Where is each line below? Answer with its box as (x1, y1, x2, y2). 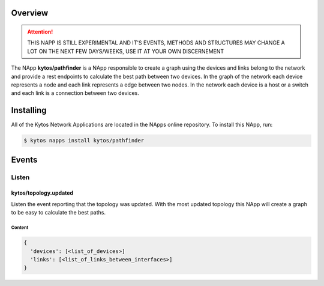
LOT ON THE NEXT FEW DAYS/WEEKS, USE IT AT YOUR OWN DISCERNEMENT (27, 47, 224, 55)
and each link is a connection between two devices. (11, 90, 139, 97)
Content (11, 224, 29, 231)
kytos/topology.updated (11, 189, 74, 196)
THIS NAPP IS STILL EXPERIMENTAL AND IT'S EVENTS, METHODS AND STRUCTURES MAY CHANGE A (27, 39, 285, 46)
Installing (11, 105, 47, 115)
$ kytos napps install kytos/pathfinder (23, 137, 144, 144)
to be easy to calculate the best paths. (11, 209, 106, 216)
